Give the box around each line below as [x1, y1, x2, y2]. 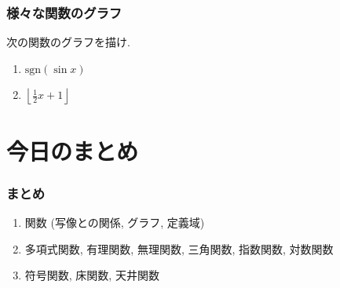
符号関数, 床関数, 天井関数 [24, 267, 159, 283]
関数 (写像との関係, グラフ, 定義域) [24, 214, 205, 230]
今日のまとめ [6, 134, 139, 166]
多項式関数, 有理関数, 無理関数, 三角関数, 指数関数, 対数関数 [24, 240, 334, 257]
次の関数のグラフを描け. [6, 34, 130, 50]
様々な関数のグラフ [6, 2, 122, 22]
